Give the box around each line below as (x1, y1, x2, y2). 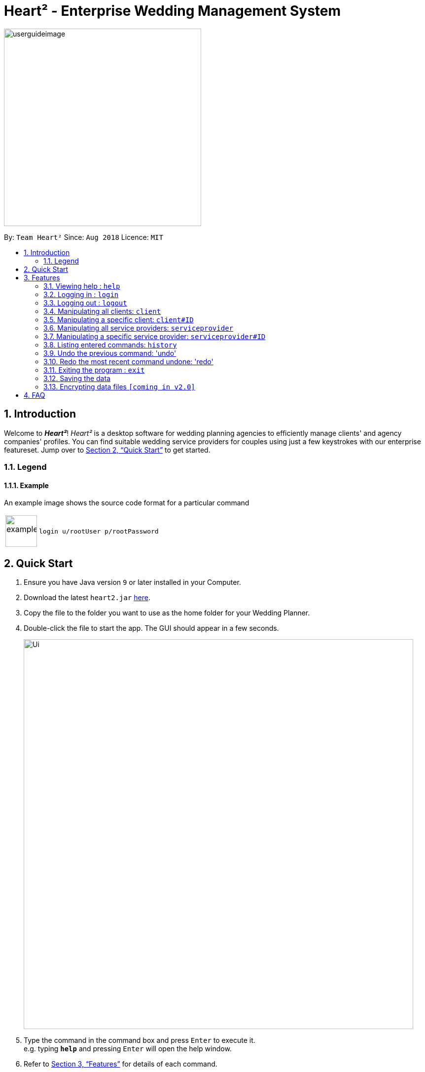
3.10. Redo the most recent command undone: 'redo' (43, 357, 213, 366)
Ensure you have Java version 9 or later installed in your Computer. (24, 578, 241, 587)
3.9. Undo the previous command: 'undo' (43, 348, 177, 357)
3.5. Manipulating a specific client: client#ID (43, 315, 194, 324)
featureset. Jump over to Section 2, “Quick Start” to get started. (4, 445, 211, 454)
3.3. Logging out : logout (43, 298, 127, 307)
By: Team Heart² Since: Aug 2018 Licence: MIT (4, 232, 163, 241)
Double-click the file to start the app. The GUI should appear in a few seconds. (24, 624, 279, 633)
